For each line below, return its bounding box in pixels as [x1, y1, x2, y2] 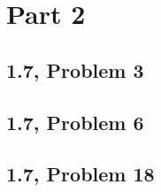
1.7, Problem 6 [6, 108, 144, 135]
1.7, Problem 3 [6, 56, 144, 83]
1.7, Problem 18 [6, 160, 155, 188]
